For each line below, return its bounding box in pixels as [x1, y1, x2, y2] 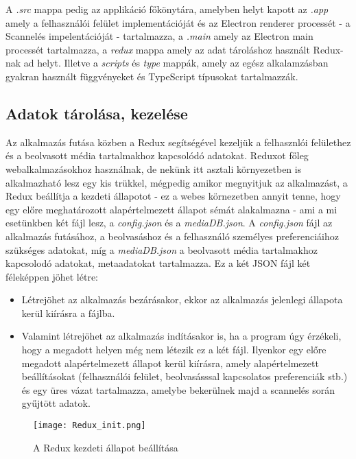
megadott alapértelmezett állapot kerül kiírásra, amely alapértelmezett [21, 355, 319, 370]
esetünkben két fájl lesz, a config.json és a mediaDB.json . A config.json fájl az [5, 215, 333, 230]
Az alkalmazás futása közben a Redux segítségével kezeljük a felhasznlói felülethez [5, 134, 351, 149]
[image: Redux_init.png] [33, 421, 146, 431]
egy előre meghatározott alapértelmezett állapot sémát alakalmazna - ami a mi [5, 202, 337, 216]
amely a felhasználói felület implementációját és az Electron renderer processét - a [5, 15, 351, 30]
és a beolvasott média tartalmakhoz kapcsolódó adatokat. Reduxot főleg [5, 148, 309, 163]
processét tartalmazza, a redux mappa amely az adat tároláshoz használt [5, 42, 310, 56]
